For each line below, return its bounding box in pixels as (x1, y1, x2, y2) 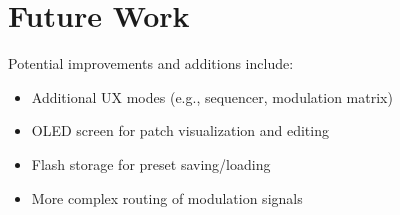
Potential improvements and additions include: (8, 53, 294, 74)
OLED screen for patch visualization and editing (31, 120, 329, 141)
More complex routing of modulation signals (31, 187, 303, 208)
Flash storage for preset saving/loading (31, 153, 271, 174)
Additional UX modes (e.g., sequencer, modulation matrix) (31, 86, 393, 107)
